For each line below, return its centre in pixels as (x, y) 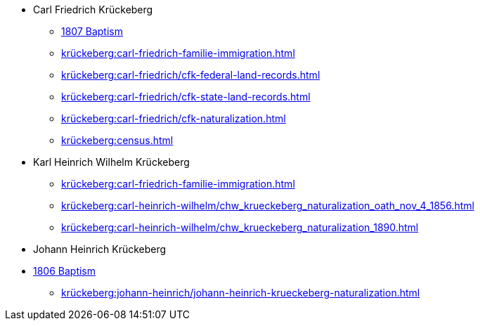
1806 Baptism (65, 271)
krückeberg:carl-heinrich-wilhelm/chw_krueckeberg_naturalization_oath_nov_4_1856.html (268, 206)
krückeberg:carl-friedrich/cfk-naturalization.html (174, 118)
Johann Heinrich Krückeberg (100, 249)
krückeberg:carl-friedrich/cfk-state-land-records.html (186, 97)
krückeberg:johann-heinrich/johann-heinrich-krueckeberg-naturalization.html (241, 293)
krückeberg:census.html (117, 140)
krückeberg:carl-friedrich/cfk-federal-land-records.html (191, 75)
